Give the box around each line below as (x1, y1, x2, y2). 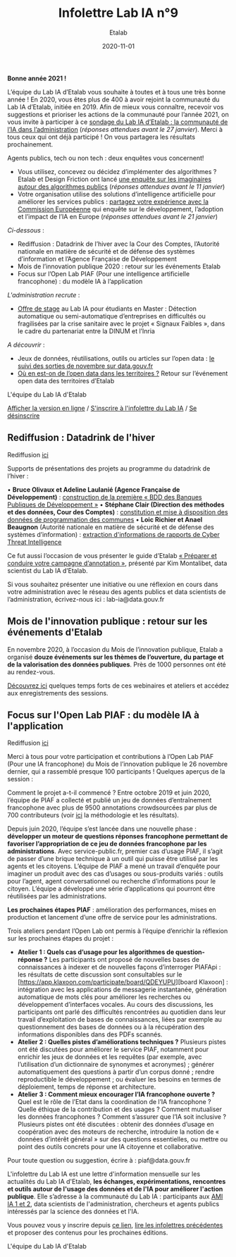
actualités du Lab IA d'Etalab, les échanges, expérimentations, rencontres (7, 1177, 226, 1186)
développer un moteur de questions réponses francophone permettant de (7, 832, 228, 841)
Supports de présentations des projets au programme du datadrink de (7, 464, 211, 473)
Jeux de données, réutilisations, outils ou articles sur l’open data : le (17, 354, 215, 362)
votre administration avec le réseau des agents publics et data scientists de (7, 587, 226, 596)
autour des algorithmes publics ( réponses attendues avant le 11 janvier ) (17, 182, 225, 191)
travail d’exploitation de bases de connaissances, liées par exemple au (17, 1015, 222, 1024)
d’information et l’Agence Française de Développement (17, 254, 178, 263)
